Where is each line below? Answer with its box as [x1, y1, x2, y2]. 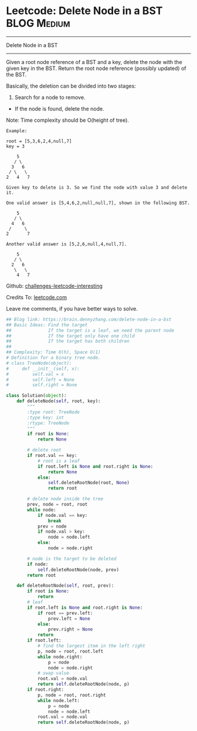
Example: [6, 128, 28, 133]
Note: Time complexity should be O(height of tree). [6, 116, 129, 123]
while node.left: [37, 697, 80, 703]
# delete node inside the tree [27, 496, 104, 502]
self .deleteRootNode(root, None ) [47, 480, 130, 486]
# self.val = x [6, 371, 64, 377]
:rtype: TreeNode [27, 420, 69, 426]
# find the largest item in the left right [37, 643, 145, 649]
